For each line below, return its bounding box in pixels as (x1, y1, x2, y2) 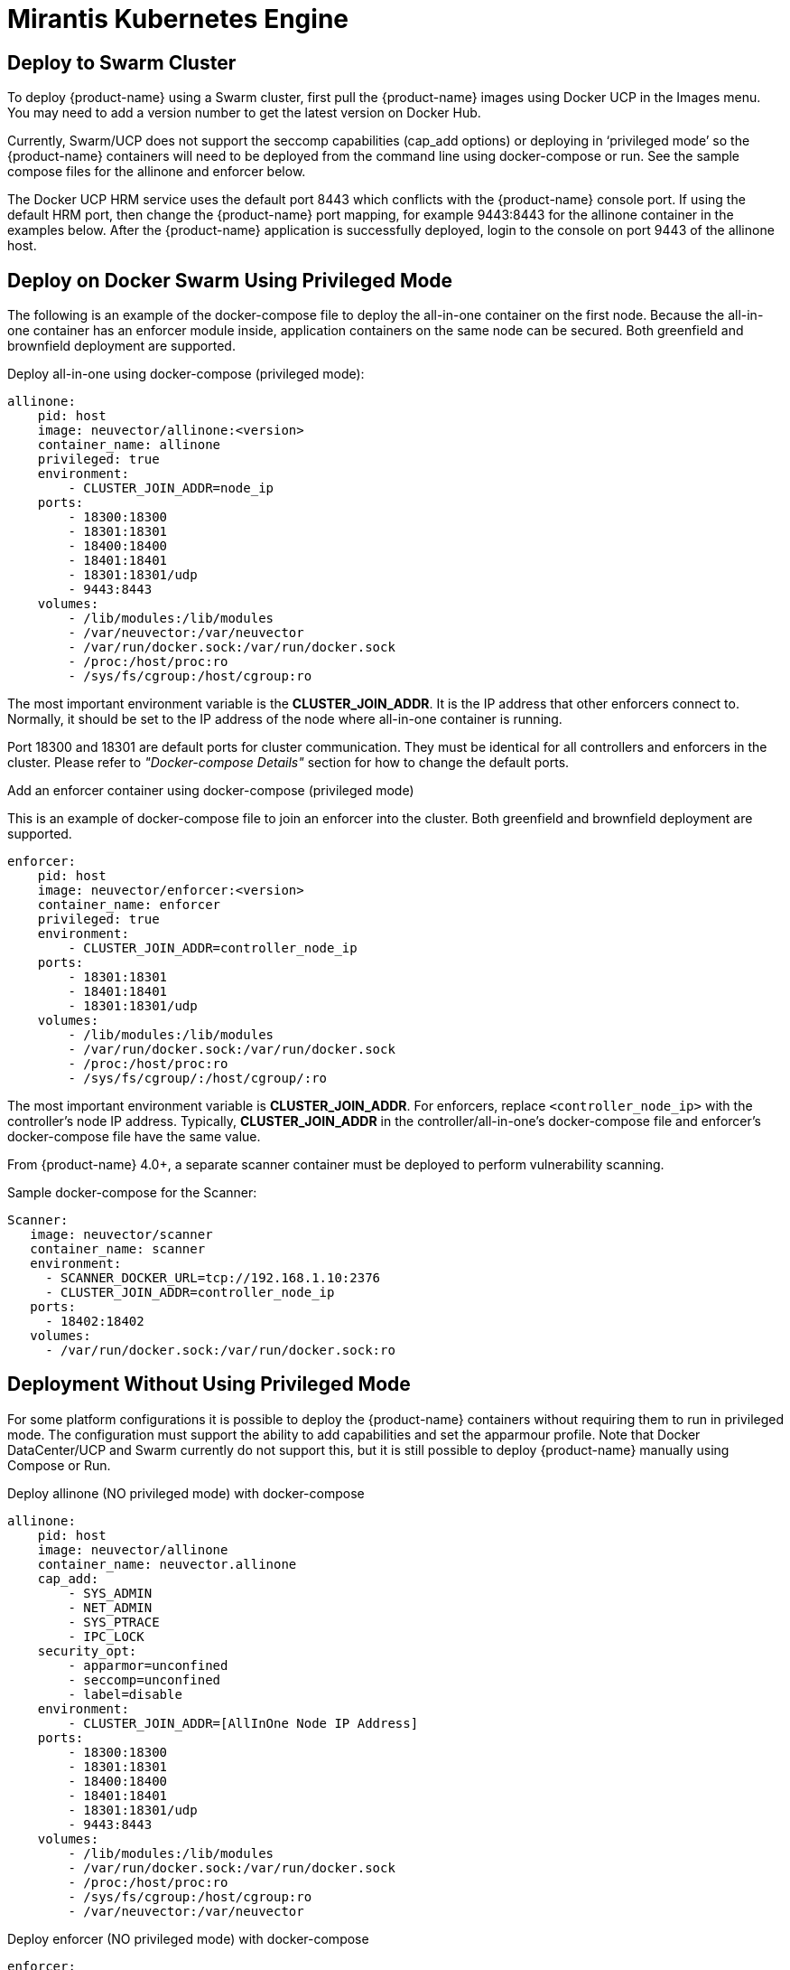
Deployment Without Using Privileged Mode (7, 1373, 411, 1396)
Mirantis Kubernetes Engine (7, 4, 349, 34)
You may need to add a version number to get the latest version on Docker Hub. (7, 105, 481, 121)
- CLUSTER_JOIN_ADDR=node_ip (68, 481, 274, 496)
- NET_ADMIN (68, 1599, 153, 1615)
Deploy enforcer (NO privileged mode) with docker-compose (7, 1930, 369, 1947)
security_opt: (37, 1643, 137, 1658)
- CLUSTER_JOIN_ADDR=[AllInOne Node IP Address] (68, 1715, 419, 1731)
